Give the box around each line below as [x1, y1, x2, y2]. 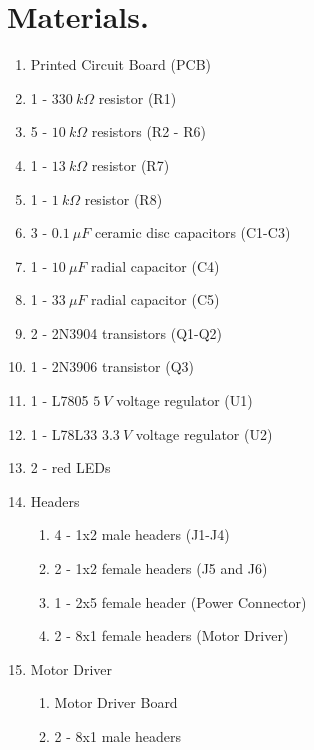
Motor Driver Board [54, 692, 178, 713]
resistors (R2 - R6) [91, 121, 206, 142]
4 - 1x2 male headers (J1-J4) [54, 524, 230, 545]
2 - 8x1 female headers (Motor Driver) [54, 625, 289, 646]
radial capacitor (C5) [91, 289, 220, 310]
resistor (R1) [98, 87, 177, 108]
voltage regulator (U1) [116, 390, 253, 411]
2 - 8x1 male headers [54, 726, 182, 746]
